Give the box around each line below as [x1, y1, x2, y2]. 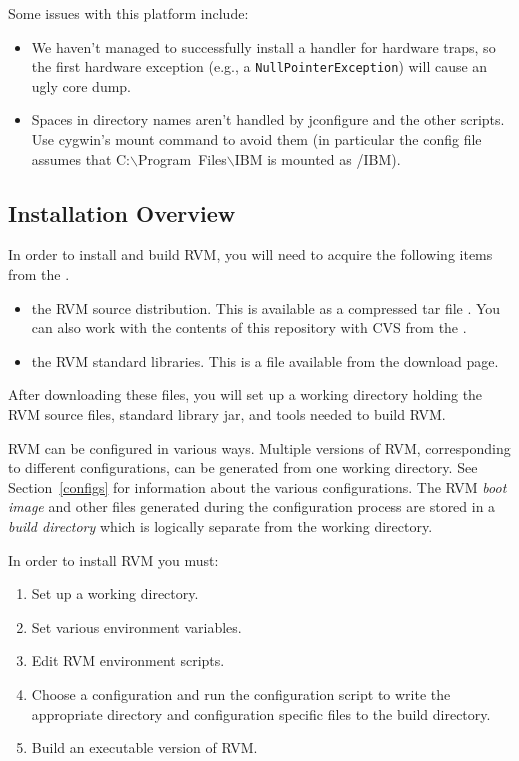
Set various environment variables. [31, 616, 242, 637]
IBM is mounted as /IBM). [234, 148, 401, 169]
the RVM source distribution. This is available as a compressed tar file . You [31, 297, 501, 318]
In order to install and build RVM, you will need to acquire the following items [8, 244, 493, 265]
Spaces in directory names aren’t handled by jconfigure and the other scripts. [31, 109, 505, 130]
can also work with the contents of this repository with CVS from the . [31, 317, 467, 338]
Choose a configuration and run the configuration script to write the [31, 683, 451, 704]
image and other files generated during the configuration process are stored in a [8, 496, 496, 517]
